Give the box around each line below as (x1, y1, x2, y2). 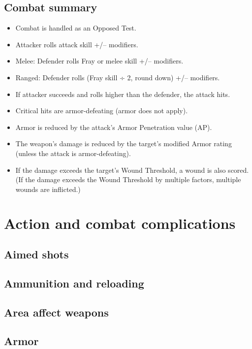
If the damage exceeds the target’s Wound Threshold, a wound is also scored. (15, 164, 249, 175)
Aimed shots (4, 247, 69, 262)
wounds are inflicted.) (15, 184, 81, 194)
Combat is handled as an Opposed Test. (15, 23, 136, 33)
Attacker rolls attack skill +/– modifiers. (15, 39, 138, 49)
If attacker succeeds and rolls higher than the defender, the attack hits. (15, 89, 230, 99)
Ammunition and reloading (4, 275, 144, 290)
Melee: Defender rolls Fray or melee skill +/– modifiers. (15, 56, 184, 66)
